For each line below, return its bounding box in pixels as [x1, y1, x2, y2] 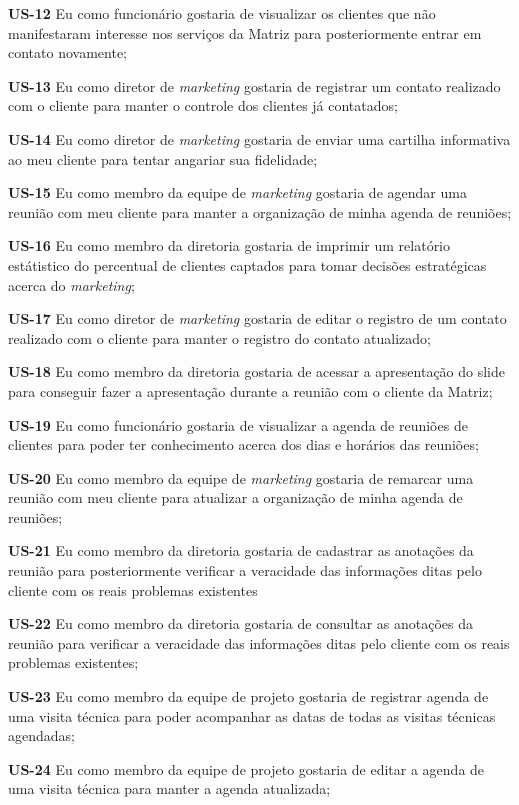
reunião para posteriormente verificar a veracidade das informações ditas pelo [8, 560, 482, 581]
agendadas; [8, 725, 75, 746]
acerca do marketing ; [8, 274, 135, 295]
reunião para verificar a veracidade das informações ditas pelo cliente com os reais [8, 632, 510, 653]
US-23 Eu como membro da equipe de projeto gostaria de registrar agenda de [8, 686, 489, 707]
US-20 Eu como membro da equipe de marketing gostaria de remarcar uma [8, 467, 474, 488]
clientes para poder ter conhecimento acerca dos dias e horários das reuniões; [8, 434, 479, 455]
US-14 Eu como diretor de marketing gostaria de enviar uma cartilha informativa [8, 128, 511, 149]
